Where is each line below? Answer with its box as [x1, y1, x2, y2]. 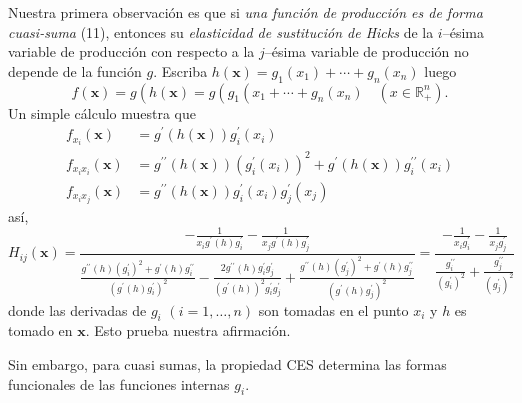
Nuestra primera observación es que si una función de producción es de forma [8, 2, 483, 22]
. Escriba [153, 60, 208, 81]
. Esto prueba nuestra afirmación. [85, 320, 291, 341]
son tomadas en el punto [258, 299, 409, 320]
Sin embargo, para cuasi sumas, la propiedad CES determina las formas [8, 353, 447, 374]
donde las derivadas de [8, 299, 147, 320]
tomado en [8, 320, 73, 341]
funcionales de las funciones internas [8, 373, 230, 394]
